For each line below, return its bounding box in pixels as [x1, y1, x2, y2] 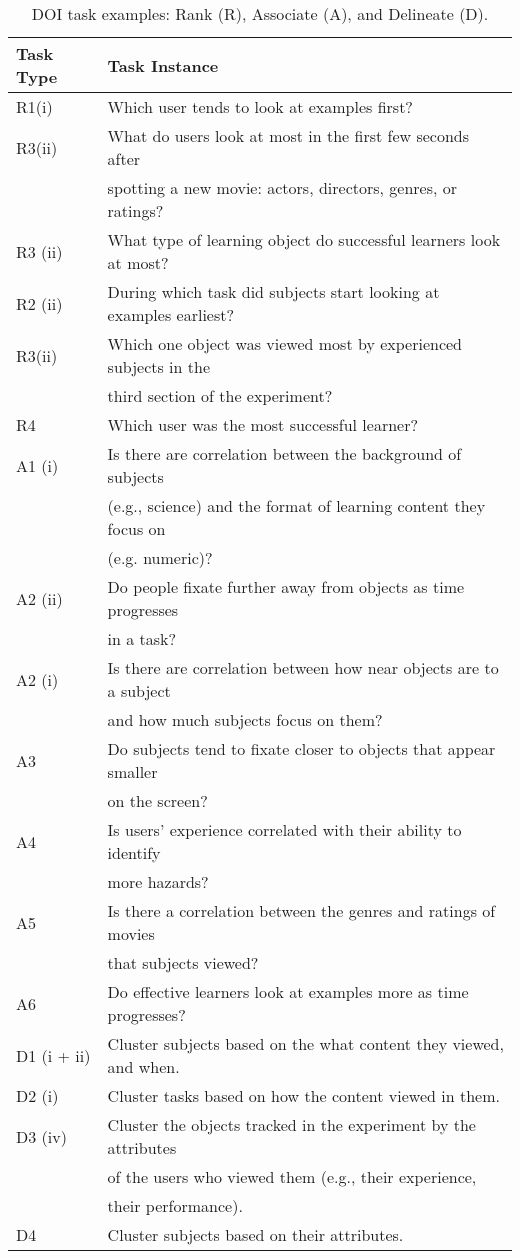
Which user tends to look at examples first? [107, 95, 413, 118]
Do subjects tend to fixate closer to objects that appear [107, 737, 496, 760]
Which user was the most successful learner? [107, 413, 418, 436]
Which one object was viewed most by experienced [107, 332, 462, 355]
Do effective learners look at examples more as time [107, 980, 469, 1003]
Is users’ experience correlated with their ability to [107, 818, 462, 841]
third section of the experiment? [107, 384, 333, 407]
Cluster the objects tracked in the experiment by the [107, 1113, 476, 1136]
